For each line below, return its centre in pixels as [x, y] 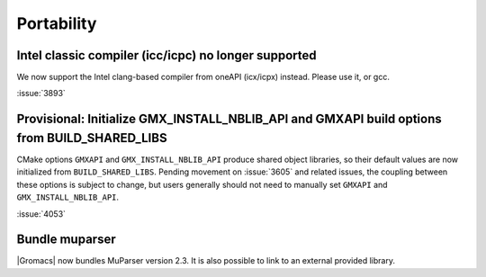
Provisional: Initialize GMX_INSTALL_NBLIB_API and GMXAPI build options [229, 119]
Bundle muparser [66, 240]
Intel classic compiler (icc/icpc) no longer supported [166, 55]
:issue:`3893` [41, 94]
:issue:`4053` [41, 214]
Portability [57, 23]
